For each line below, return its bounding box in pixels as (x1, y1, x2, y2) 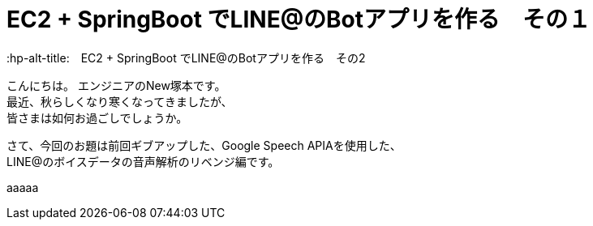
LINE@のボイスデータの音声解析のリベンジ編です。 (6, 154, 280, 168)
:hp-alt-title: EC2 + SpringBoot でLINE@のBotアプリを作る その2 (6, 50, 366, 65)
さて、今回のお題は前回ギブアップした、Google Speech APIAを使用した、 (6, 138, 402, 152)
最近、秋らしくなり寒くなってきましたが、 (6, 94, 233, 109)
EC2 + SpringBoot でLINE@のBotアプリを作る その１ (6, 6, 591, 33)
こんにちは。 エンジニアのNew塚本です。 (6, 78, 226, 92)
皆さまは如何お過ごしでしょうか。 (6, 110, 188, 125)
